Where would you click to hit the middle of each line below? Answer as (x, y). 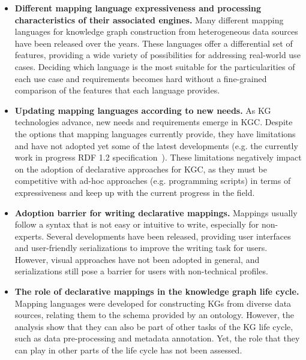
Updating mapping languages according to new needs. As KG (143, 110)
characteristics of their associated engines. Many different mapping (149, 19)
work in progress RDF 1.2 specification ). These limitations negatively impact (158, 157)
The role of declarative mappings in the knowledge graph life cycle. (157, 291)
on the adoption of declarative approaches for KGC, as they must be (141, 169)
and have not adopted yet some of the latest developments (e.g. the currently (156, 145)
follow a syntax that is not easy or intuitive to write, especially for (137, 224)
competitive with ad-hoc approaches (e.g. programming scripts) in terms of (153, 181)
